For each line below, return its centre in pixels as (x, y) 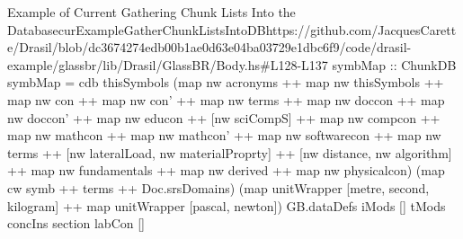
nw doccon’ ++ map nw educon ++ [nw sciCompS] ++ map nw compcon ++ (224, 117)
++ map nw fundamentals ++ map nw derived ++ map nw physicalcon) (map (226, 170)
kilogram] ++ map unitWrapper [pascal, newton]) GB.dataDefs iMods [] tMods (227, 205)
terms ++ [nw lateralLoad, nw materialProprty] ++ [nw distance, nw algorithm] (230, 152)
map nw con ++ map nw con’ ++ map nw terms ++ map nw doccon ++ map (226, 99)
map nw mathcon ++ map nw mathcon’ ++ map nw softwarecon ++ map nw (224, 135)
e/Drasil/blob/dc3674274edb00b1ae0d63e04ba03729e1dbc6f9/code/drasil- (209, 47)
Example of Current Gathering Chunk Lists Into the (151, 12)
